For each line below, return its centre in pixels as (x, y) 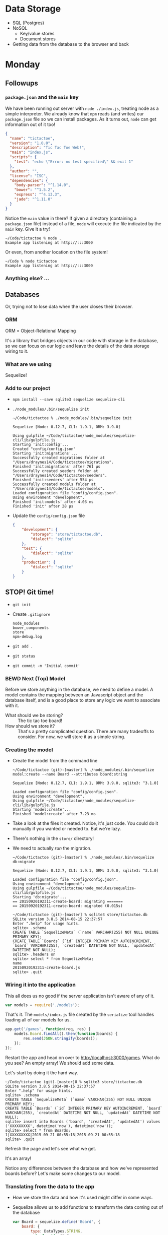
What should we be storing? (34, 715)
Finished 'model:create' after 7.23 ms (54, 814)
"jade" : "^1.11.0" (33, 200)
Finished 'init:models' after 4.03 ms (53, 502)
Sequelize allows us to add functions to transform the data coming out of (88, 1207)
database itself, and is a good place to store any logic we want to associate (83, 700)
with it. (12, 705)
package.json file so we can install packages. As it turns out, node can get (81, 119)
